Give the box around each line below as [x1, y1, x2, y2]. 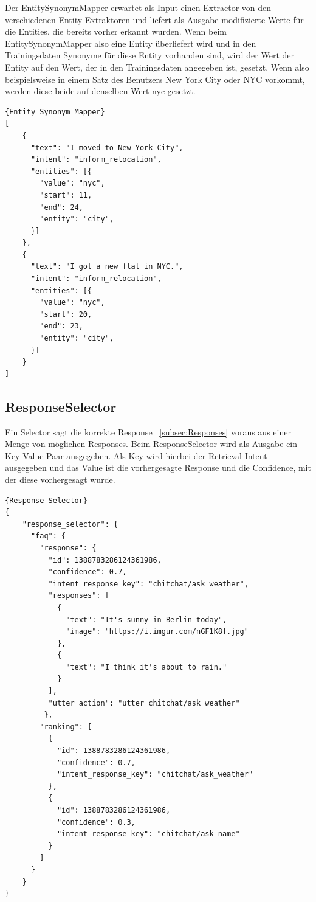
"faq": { [30, 532, 66, 541]
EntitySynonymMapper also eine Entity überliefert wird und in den [5, 36, 256, 49]
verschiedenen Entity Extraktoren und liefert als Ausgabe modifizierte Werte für [5, 13, 304, 26]
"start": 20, [39, 310, 92, 319]
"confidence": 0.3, [57, 817, 136, 827]
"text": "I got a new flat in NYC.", [30, 262, 184, 271]
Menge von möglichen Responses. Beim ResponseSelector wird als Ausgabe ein [5, 437, 298, 450]
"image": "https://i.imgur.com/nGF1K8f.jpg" [66, 627, 249, 636]
